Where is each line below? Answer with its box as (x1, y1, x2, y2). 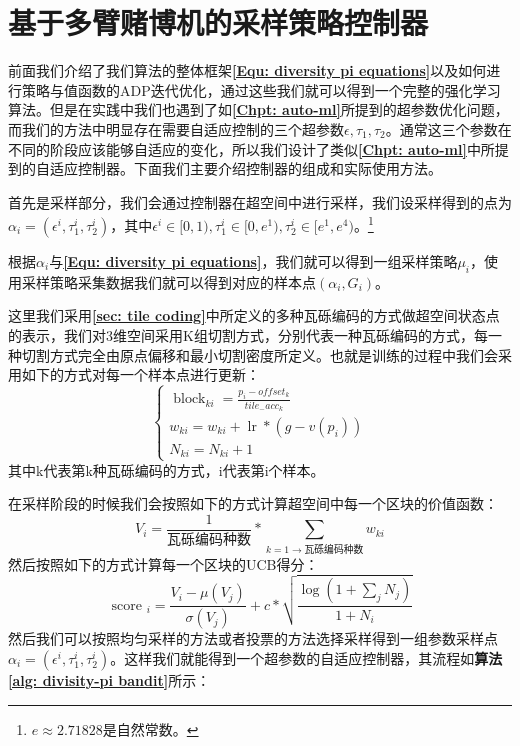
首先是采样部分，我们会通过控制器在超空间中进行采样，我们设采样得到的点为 (8, 191, 512, 212)
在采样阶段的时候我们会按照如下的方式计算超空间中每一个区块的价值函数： (8, 493, 498, 514)
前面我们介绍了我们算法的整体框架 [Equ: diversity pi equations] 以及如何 (8, 60, 487, 81)
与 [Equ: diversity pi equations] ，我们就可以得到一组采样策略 (49, 250, 458, 271)
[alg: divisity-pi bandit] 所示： (8, 669, 211, 690)
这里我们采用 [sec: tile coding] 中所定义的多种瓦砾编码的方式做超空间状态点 (8, 305, 500, 326)
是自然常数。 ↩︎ (102, 718, 199, 739)
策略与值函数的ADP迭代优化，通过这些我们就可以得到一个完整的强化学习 (21, 79, 501, 100)
